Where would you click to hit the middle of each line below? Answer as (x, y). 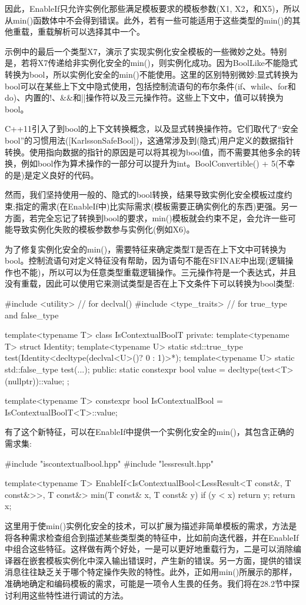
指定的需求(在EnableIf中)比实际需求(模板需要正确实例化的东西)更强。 (148, 206)
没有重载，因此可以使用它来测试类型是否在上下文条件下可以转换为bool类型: (150, 283)
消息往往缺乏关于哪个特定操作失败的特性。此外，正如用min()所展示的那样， (151, 572)
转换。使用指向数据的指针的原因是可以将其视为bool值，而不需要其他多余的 (149, 152)
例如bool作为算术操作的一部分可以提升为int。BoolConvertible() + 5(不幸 (158, 163)
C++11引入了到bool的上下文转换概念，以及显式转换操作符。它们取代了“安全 (152, 129)
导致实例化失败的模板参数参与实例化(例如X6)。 (104, 229)
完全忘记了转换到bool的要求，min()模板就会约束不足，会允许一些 (162, 217)
